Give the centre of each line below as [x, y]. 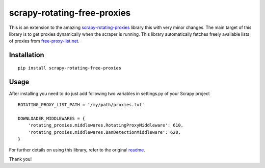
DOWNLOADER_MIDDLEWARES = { [52, 118]
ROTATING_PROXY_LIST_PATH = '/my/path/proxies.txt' [81, 105]
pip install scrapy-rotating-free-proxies [70, 68]
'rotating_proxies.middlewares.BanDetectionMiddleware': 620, [104, 132]
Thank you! [20, 159]
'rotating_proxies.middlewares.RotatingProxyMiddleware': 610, [106, 125]
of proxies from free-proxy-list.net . [44, 41]
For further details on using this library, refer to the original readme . [77, 150]
